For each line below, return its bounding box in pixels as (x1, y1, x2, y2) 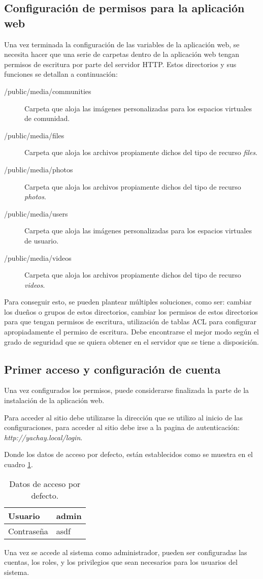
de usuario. (24, 235, 59, 246)
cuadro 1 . (4, 459, 33, 470)
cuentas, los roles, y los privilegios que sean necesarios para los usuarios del (4, 557, 238, 567)
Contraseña (8, 525, 48, 537)
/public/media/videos (4, 252, 72, 263)
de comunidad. (24, 113, 70, 124)
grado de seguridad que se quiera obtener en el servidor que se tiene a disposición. (4, 336, 259, 347)
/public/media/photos (4, 164, 73, 174)
